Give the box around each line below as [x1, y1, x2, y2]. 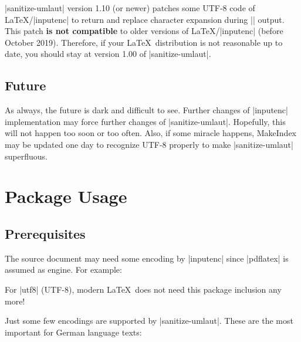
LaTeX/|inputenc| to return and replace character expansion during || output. [5, 13, 285, 25]
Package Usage [5, 184, 127, 208]
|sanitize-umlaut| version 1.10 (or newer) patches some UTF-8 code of [5, 2, 255, 13]
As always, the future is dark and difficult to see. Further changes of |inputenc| [5, 104, 288, 116]
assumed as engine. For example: [5, 263, 122, 276]
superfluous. [5, 150, 48, 162]
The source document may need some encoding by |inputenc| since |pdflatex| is [5, 252, 289, 264]
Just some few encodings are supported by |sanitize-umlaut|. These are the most [5, 314, 293, 327]
